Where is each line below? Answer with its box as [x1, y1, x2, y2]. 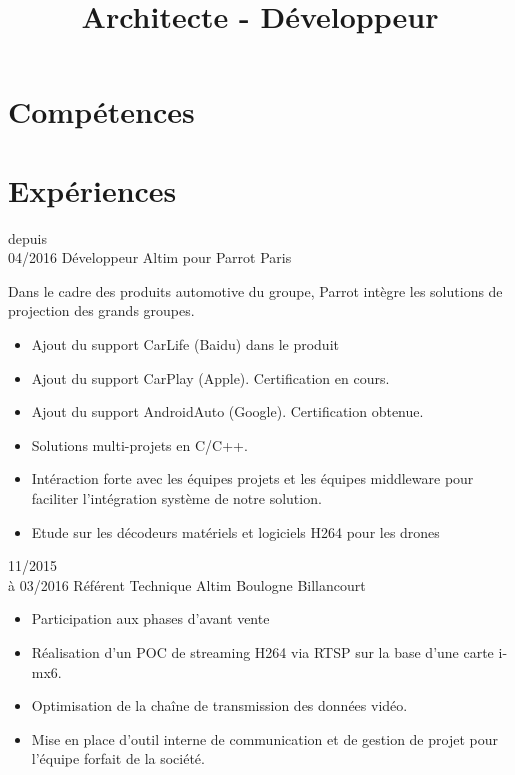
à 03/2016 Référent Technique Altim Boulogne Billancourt [8, 574, 366, 595]
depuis [8, 227, 47, 248]
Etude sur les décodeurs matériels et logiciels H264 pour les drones [31, 521, 440, 542]
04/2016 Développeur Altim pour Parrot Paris [8, 247, 292, 268]
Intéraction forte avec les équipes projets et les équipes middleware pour [31, 468, 474, 489]
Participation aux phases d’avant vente [31, 608, 270, 629]
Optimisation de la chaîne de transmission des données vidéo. [31, 695, 408, 716]
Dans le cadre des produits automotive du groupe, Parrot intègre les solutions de [8, 280, 503, 301]
